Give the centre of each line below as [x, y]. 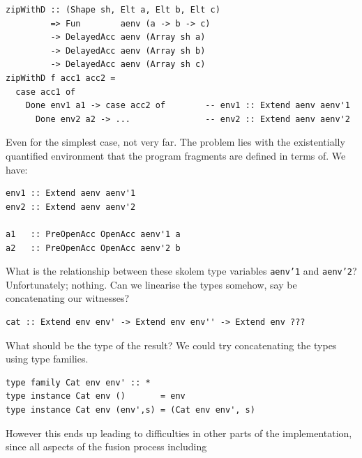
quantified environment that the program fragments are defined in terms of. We [176, 155]
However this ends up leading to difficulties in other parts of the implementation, [179, 433]
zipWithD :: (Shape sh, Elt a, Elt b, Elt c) [113, 10]
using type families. [47, 359]
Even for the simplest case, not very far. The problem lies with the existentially [175, 142]
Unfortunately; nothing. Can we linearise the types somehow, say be [151, 284]
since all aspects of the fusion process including [106, 446]
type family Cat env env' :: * [78, 382]
